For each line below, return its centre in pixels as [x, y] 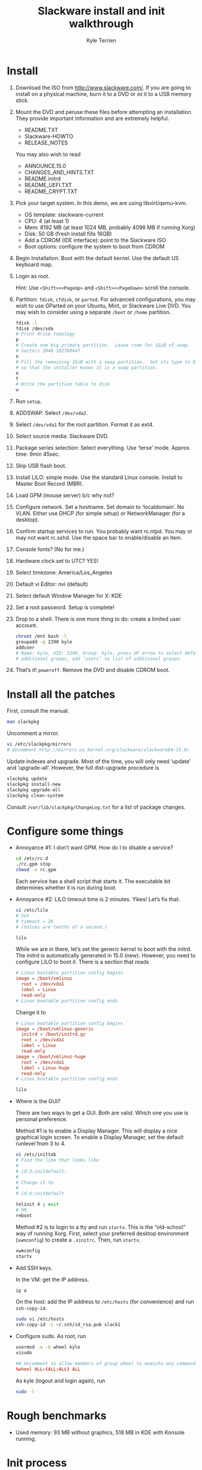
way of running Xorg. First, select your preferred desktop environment [102, 1233]
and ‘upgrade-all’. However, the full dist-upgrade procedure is [83, 768]
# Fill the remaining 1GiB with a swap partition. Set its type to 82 [107, 362]
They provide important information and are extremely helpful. [92, 118]
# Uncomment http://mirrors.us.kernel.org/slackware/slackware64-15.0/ [98, 750]
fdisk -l [26, 323]
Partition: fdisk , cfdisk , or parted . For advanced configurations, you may [105, 299]
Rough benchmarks [57, 1415]
